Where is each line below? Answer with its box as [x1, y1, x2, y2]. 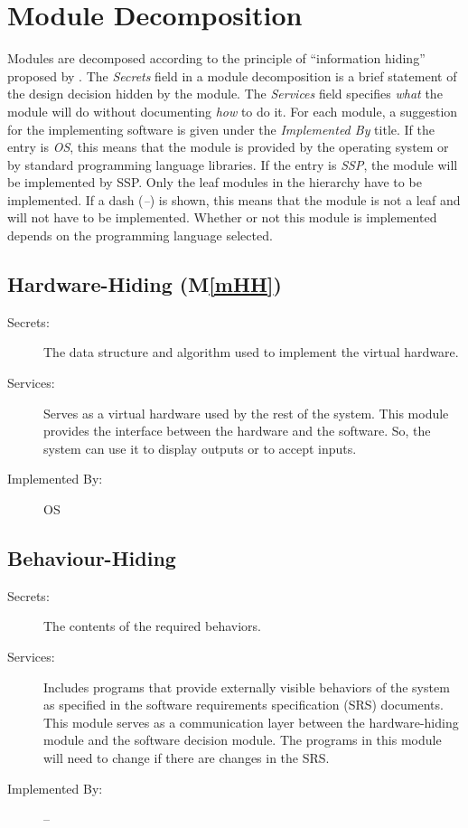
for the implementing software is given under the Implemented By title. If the [7, 119, 435, 138]
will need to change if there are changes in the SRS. [43, 748, 330, 767]
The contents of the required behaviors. [43, 616, 261, 635]
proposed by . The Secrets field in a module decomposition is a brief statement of [7, 66, 457, 85]
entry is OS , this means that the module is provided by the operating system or [7, 137, 449, 156]
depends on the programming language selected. [7, 226, 273, 245]
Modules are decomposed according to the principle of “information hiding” [7, 49, 426, 68]
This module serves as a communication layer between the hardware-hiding [43, 712, 459, 731]
